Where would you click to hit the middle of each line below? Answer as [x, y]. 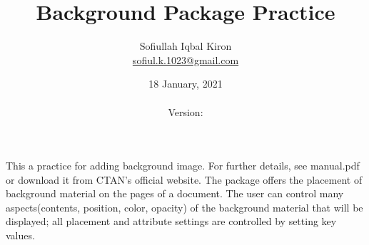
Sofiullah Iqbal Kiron [186, 46]
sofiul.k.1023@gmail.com [186, 59]
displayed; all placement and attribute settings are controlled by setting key [171, 221]
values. [20, 235]
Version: [186, 111]
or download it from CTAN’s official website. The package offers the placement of [184, 179]
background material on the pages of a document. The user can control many [175, 193]
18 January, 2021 [186, 84]
